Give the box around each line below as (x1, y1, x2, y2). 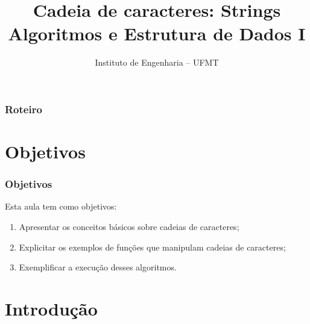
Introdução (5, 296, 98, 320)
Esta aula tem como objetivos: (5, 200, 117, 213)
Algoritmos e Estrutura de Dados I (8, 21, 306, 46)
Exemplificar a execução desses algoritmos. (19, 261, 177, 273)
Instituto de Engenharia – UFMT (95, 56, 219, 69)
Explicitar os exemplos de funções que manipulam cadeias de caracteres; (19, 240, 286, 253)
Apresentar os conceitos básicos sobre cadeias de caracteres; (19, 220, 239, 233)
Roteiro (5, 101, 42, 116)
